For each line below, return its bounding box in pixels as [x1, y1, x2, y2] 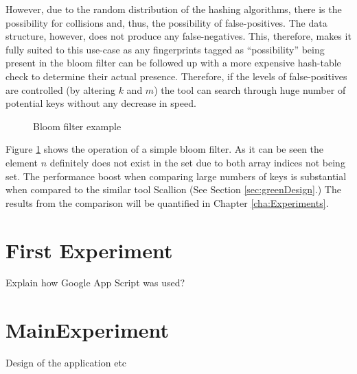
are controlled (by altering [5, 82, 115, 97]
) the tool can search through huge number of [154, 82, 346, 97]
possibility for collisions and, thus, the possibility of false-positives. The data [5, 15, 327, 29]
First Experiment [5, 236, 173, 264]
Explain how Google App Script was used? [5, 275, 185, 290]
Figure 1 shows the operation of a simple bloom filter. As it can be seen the [5, 142, 324, 156]
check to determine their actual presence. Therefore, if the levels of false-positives [5, 68, 347, 83]
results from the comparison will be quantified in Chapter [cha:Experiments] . [5, 195, 329, 210]
